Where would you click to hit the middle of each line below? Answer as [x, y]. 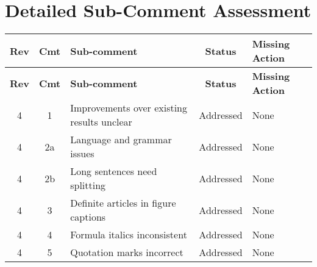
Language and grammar [121, 140]
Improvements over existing [129, 108]
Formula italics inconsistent [129, 235]
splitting [88, 185]
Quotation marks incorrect [127, 252]
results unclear [101, 122]
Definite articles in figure [123, 203]
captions [88, 217]
